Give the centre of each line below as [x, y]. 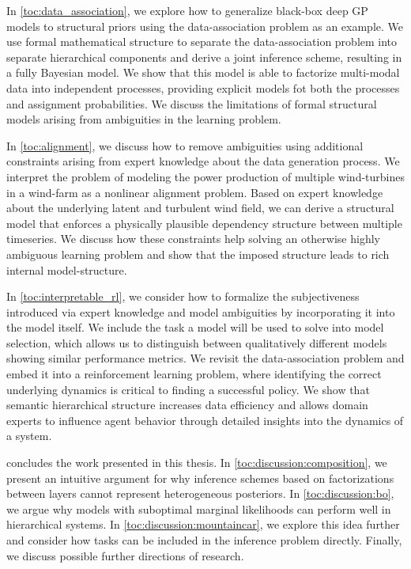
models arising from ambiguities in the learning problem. [144, 119]
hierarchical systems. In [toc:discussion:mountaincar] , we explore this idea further [203, 524]
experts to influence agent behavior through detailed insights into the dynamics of [205, 420]
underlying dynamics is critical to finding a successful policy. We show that [188, 389]
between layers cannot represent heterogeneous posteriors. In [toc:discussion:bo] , [200, 493]
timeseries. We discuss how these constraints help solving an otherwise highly [193, 239]
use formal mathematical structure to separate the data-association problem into [202, 42]
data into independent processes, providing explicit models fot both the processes [203, 87]
